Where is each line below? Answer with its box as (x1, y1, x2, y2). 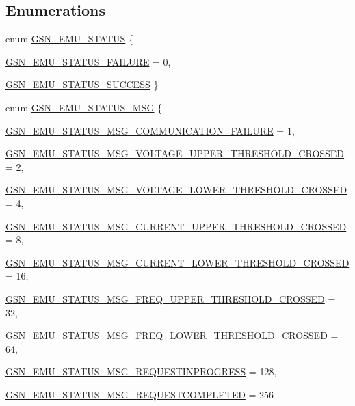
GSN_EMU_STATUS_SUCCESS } (5, 77, 159, 92)
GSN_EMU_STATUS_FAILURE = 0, (5, 54, 171, 68)
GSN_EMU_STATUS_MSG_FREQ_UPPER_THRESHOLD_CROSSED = (5, 291, 336, 306)
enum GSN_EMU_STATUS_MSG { (5, 100, 163, 114)
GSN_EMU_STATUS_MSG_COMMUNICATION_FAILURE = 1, (5, 123, 295, 137)
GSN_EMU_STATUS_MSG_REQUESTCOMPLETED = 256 (5, 387, 274, 401)
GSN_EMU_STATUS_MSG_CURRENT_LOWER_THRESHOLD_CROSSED (5, 255, 350, 269)
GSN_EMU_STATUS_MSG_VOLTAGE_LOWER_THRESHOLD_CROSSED (5, 182, 347, 197)
